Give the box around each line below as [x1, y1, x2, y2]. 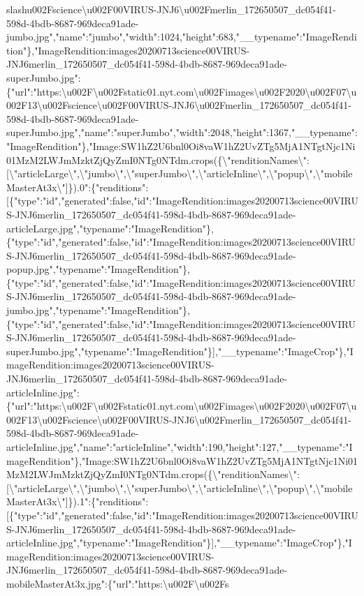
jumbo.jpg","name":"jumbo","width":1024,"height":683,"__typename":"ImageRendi [6, 29, 357, 44]
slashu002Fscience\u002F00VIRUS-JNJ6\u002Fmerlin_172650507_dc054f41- [6, 2, 337, 16]
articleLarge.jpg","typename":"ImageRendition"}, [6, 221, 214, 235]
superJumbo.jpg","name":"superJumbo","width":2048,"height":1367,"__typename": [6, 125, 358, 140]
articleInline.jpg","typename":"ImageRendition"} [6, 535, 212, 550]
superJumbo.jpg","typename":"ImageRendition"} [6, 343, 213, 358]
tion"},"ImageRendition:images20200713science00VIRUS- [6, 43, 250, 57]
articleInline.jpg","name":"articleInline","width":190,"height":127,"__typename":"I [6, 440, 353, 454]
